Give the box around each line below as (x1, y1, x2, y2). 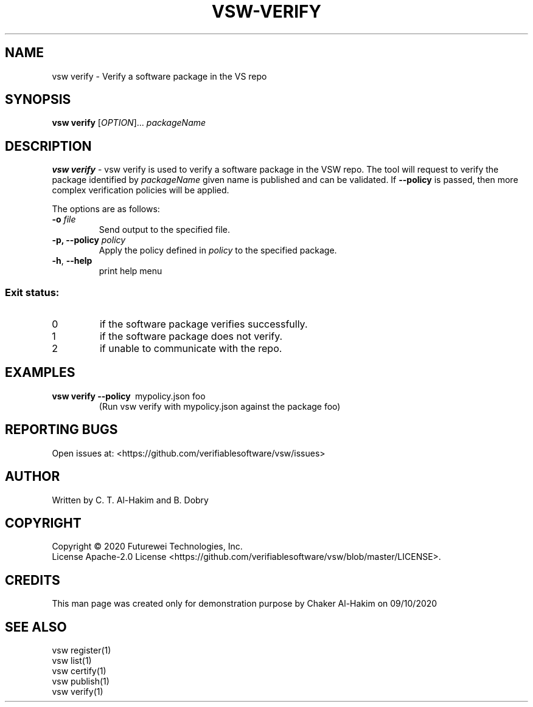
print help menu (99, 266, 162, 277)
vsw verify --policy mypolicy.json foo (52, 390, 206, 401)
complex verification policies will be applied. (52, 185, 229, 196)
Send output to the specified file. (99, 224, 230, 235)
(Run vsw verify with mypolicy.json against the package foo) (99, 401, 341, 412)
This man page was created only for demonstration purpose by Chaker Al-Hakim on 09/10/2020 (52, 598, 437, 609)
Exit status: (5, 286, 60, 298)
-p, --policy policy (52, 235, 126, 246)
